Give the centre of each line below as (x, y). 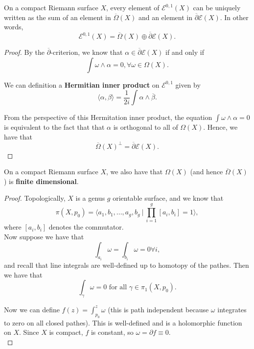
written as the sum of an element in (58, 17)
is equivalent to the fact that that (54, 127)
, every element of (133, 7)
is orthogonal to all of (146, 127)
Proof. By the (24, 52)
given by (188, 84)
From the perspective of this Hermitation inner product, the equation (108, 117)
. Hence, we (220, 127)
